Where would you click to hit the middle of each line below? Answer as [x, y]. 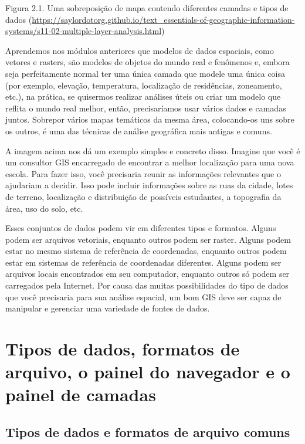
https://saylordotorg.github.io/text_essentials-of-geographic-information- [163, 19]
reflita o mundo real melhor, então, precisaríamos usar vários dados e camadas [146, 108]
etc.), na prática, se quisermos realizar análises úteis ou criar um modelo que [143, 96]
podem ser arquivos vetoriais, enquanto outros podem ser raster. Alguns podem [148, 239]
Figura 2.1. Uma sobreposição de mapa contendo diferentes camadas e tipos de [147, 8]
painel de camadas [81, 394]
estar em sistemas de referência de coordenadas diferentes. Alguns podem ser [143, 262]
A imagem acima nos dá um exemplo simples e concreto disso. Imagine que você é [153, 150]
